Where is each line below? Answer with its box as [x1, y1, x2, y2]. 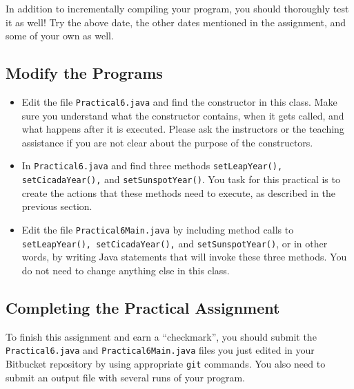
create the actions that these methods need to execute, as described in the [21, 185, 336, 200]
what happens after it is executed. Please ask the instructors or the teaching [21, 122, 344, 136]
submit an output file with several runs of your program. [6, 370, 245, 384]
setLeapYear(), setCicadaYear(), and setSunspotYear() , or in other [21, 236, 328, 250]
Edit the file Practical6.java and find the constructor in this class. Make [21, 94, 337, 108]
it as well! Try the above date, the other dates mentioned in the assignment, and [6, 15, 346, 29]
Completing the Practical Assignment [6, 296, 280, 318]
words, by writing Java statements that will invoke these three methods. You [21, 249, 347, 264]
